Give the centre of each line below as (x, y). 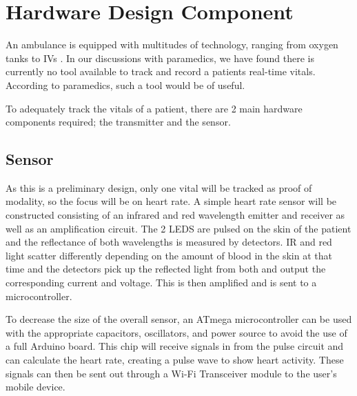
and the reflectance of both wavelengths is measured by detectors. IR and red (169, 242)
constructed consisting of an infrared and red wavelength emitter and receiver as (175, 215)
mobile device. (35, 387)
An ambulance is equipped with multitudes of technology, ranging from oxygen (172, 44)
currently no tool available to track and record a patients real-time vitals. (161, 71)
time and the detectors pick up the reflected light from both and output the (166, 269)
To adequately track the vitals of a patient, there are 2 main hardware (154, 108)
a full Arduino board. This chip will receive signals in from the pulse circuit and (175, 346)
